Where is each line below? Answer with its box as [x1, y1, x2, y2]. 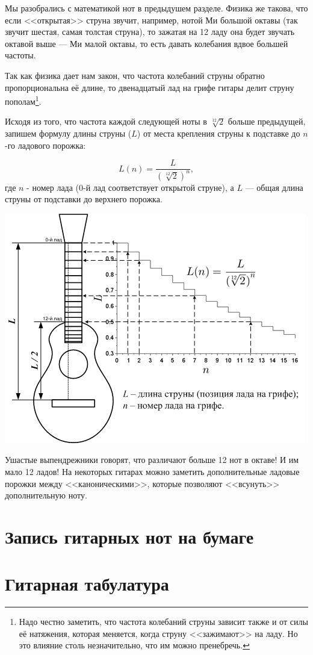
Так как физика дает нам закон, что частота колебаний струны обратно [5, 69, 265, 81]
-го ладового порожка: [5, 138, 86, 151]
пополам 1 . [5, 93, 42, 107]
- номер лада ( [26, 181, 79, 193]
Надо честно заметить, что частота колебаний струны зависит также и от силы [19, 615, 308, 628]
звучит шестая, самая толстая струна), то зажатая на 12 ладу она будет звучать [5, 25, 295, 38]
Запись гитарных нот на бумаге [5, 524, 254, 548]
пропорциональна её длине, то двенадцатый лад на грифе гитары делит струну [5, 81, 294, 93]
